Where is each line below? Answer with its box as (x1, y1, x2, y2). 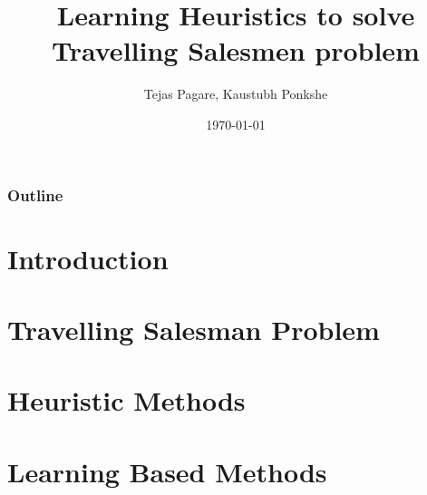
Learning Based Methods (7, 452, 327, 490)
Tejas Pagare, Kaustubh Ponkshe (143, 84, 328, 103)
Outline (7, 183, 63, 206)
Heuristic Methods (7, 382, 246, 419)
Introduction (7, 239, 169, 277)
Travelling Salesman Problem (7, 310, 380, 347)
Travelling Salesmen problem (52, 32, 420, 69)
